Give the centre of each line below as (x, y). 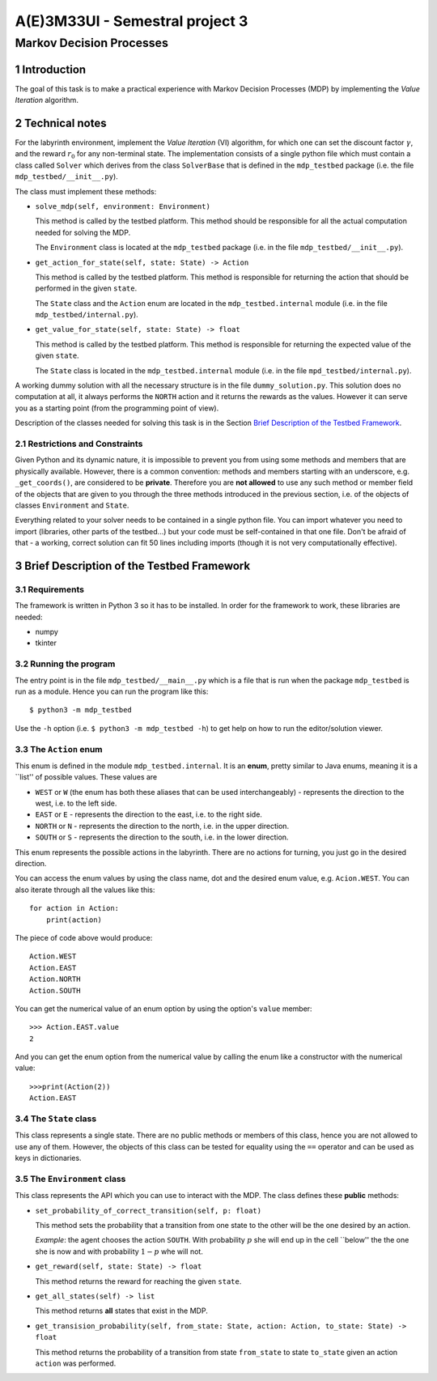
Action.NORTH (55, 979)
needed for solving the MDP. (83, 232)
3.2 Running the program (65, 664)
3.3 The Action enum (59, 749)
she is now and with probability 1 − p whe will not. (119, 1251)
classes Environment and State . (72, 505)
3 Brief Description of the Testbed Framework (133, 565)
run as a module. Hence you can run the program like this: (112, 691)
